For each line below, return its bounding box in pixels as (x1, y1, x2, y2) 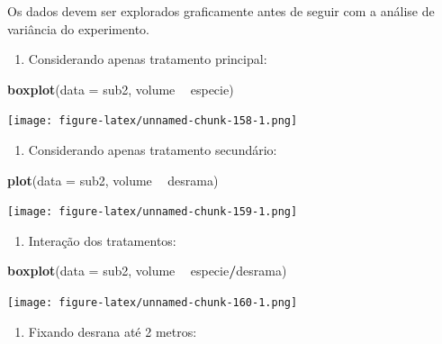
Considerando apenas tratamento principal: (28, 50, 267, 68)
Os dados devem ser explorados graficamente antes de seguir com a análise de (7, 2, 435, 20)
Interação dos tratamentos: (28, 231, 176, 249)
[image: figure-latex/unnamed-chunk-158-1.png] (7, 114, 298, 128)
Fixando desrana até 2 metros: (28, 321, 197, 340)
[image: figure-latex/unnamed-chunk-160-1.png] (7, 296, 298, 310)
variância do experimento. (7, 19, 149, 38)
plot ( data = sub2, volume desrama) (7, 170, 219, 189)
